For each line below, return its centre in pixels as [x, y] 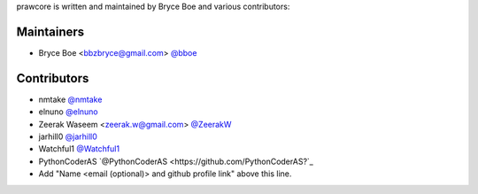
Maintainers [50, 31]
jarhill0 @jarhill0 [68, 136]
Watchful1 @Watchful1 [79, 149]
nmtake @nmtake [70, 99]
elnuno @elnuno [69, 112]
